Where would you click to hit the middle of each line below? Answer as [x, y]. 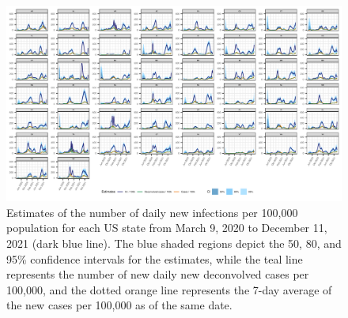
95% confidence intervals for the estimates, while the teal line [155, 258]
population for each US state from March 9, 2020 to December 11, [167, 228]
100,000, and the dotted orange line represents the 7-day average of [169, 289]
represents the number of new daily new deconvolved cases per [158, 274]
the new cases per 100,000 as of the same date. [119, 305]
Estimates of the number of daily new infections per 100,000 [152, 212]
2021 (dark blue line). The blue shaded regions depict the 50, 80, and [174, 243]
